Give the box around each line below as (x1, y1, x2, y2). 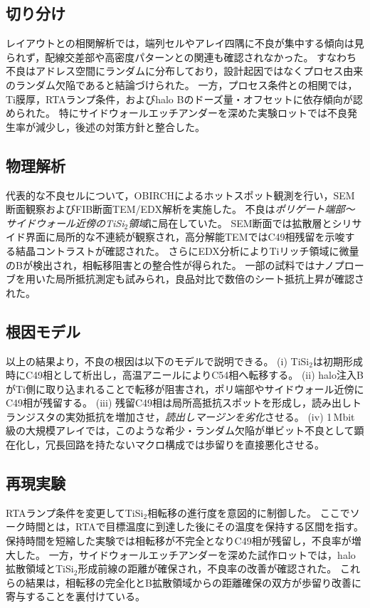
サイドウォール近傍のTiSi (6, 215, 125, 230)
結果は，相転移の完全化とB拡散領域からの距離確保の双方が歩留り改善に (25, 575, 361, 589)
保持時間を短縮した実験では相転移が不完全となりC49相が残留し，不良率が (6, 533, 351, 548)
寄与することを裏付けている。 (6, 589, 145, 604)
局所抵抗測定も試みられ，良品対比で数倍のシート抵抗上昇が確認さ (55, 271, 364, 286)
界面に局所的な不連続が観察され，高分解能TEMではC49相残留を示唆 (25, 229, 345, 244)
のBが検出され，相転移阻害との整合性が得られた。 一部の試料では (6, 257, 315, 272)
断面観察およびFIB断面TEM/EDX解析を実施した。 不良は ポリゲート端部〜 (6, 201, 355, 216)
